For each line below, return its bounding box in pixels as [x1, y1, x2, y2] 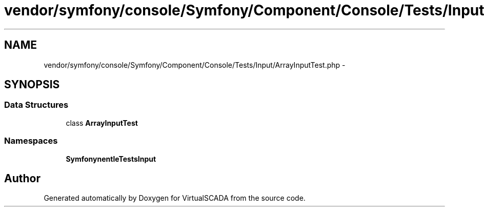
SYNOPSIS [4, 78, 60, 91]
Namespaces [4, 136, 58, 146]
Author [4, 171, 41, 185]
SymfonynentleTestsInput [66, 154, 156, 163]
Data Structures [4, 100, 69, 110]
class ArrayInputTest [66, 118, 138, 127]
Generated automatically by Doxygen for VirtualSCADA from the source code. [44, 194, 306, 203]
